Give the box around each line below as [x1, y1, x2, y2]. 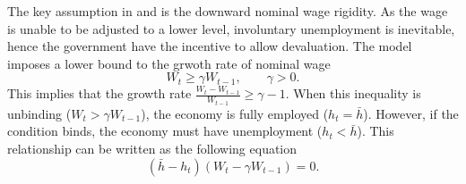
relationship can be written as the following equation [7, 139, 298, 158]
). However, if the [363, 104, 459, 122]
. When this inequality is [285, 84, 421, 103]
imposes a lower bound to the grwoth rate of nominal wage [7, 54, 331, 72]
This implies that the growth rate [7, 84, 192, 103]
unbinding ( [7, 104, 72, 122]
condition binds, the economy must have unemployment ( [7, 121, 323, 140]
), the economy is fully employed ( [141, 104, 329, 122]
